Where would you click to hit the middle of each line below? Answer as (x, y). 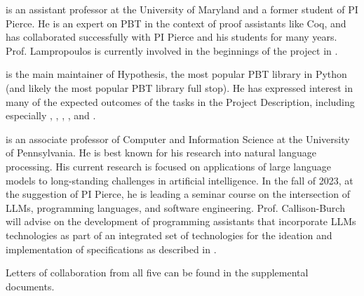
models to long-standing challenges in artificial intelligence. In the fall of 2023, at (180, 180)
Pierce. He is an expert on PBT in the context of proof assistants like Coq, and (176, 23)
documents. (30, 286)
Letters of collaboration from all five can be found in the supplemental (157, 273)
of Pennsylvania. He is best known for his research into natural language (161, 153)
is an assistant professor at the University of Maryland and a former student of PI (182, 9)
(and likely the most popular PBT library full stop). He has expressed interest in (179, 87)
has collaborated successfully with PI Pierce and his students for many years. (171, 37)
